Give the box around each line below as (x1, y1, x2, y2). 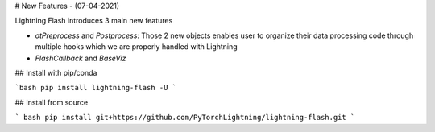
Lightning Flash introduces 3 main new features (14, 16, 173, 26)
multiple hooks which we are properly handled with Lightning (35, 42, 238, 52)
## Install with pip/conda (14, 68, 97, 77)
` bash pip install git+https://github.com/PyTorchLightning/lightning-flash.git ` (14, 113, 355, 122)
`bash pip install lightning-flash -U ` (14, 83, 177, 93)
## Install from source (14, 97, 89, 107)
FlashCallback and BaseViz (35, 53, 126, 63)
